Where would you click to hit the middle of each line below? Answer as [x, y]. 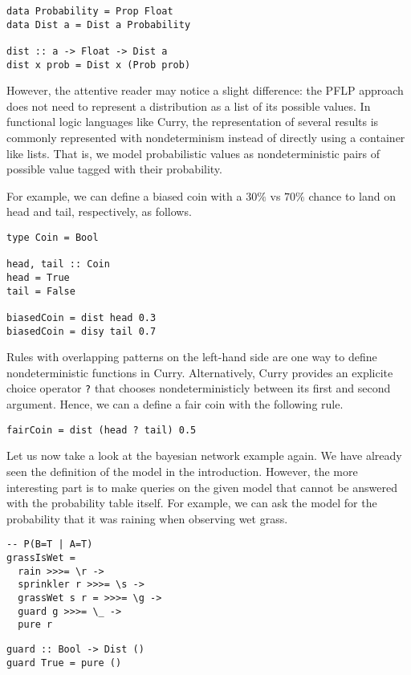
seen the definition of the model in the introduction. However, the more [182, 471]
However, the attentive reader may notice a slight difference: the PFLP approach [205, 90]
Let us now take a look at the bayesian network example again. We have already [204, 455]
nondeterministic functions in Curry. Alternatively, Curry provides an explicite [200, 372]
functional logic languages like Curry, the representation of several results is [193, 122]
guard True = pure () [64, 663]
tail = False [41, 291]
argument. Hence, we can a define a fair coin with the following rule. [175, 404]
